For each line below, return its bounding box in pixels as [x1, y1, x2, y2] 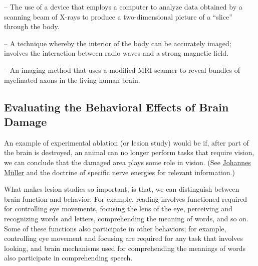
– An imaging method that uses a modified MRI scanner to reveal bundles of [4, 64, 240, 75]
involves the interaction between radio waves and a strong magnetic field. [4, 48, 228, 58]
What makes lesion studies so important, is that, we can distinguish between [4, 184, 239, 194]
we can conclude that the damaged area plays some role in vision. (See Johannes [4, 157, 251, 167]
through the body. [4, 21, 60, 32]
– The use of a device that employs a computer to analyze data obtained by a [4, 2, 242, 12]
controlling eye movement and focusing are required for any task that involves [4, 233, 243, 243]
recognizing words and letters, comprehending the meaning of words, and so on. [4, 213, 248, 223]
